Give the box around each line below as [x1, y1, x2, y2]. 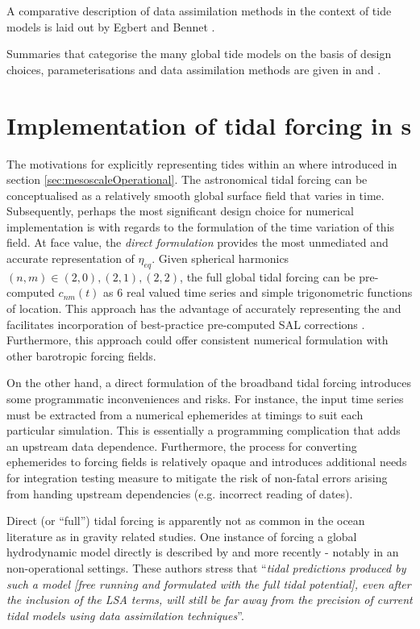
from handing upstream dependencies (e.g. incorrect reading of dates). [6, 485, 353, 502]
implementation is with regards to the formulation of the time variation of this [6, 218, 395, 235]
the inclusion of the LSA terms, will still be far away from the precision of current [6, 591, 413, 608]
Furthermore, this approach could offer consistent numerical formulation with [6, 331, 389, 348]
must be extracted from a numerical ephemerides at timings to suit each [6, 406, 364, 423]
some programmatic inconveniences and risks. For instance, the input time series [6, 390, 404, 407]
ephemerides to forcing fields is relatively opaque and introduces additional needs [6, 453, 407, 470]
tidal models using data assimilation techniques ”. [6, 606, 244, 623]
